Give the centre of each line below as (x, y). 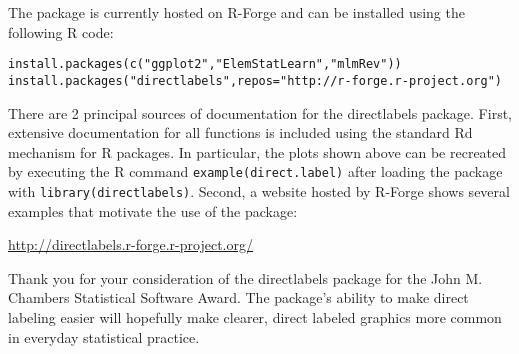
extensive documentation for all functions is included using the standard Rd (240, 132)
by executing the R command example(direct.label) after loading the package (255, 171)
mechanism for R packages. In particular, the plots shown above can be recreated (257, 151)
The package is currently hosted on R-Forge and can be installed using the (236, 12)
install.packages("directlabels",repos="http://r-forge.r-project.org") (255, 80)
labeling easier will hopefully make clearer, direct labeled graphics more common (255, 316)
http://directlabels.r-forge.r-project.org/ (130, 244)
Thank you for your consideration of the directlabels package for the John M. (245, 277)
